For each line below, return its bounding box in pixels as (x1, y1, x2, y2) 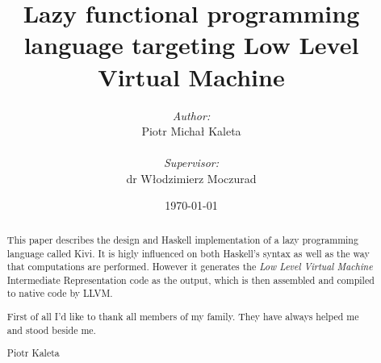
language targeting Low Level (23, 28, 359, 61)
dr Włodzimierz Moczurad (126, 169, 257, 186)
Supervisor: (164, 154, 219, 171)
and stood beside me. (6, 323, 96, 336)
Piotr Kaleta (6, 346, 60, 360)
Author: (172, 106, 211, 123)
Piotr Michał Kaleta (141, 123, 241, 140)
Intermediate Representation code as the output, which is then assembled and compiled (6, 273, 375, 286)
